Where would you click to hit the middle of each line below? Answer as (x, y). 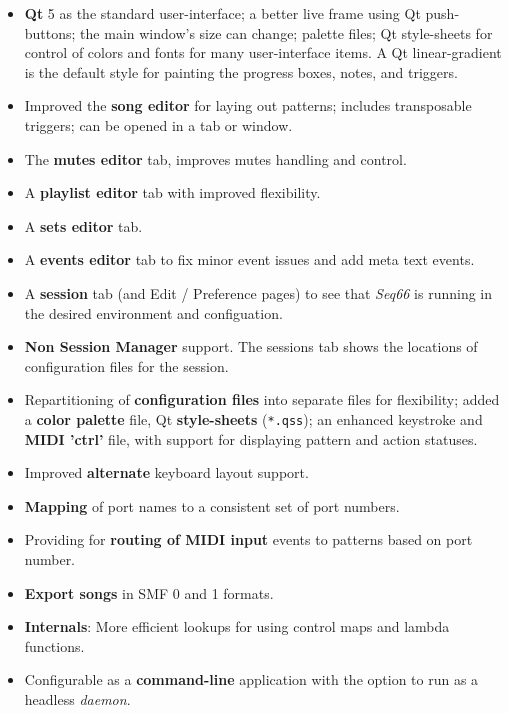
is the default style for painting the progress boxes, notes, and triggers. (241, 71)
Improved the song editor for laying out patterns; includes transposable (248, 105)
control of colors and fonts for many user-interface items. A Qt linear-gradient (263, 52)
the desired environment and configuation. (153, 312)
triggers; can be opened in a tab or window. (158, 124)
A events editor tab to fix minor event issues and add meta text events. (249, 259)
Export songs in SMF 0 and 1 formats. (149, 592)
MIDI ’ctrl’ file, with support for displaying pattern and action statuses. (251, 438)
